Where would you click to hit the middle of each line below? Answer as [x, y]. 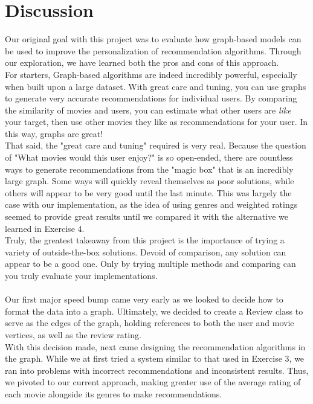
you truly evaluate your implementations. [81, 275]
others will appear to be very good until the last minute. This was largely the [148, 192]
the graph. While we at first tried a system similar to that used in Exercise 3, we [155, 358]
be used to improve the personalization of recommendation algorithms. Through [153, 50]
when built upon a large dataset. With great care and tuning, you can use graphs [156, 86]
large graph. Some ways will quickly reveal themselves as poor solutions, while [150, 181]
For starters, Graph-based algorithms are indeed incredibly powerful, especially [151, 74]
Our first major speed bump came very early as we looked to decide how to [144, 299]
